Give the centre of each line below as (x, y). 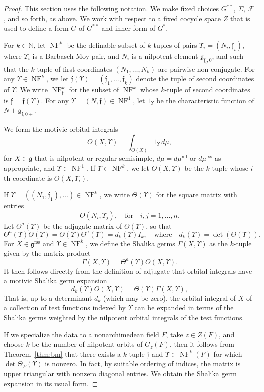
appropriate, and (30, 168)
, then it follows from (202, 344)
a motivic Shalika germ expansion (56, 281)
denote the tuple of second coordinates (195, 78)
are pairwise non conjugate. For (206, 68)
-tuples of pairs (174, 44)
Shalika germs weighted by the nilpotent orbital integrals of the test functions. (124, 317)
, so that (159, 226)
